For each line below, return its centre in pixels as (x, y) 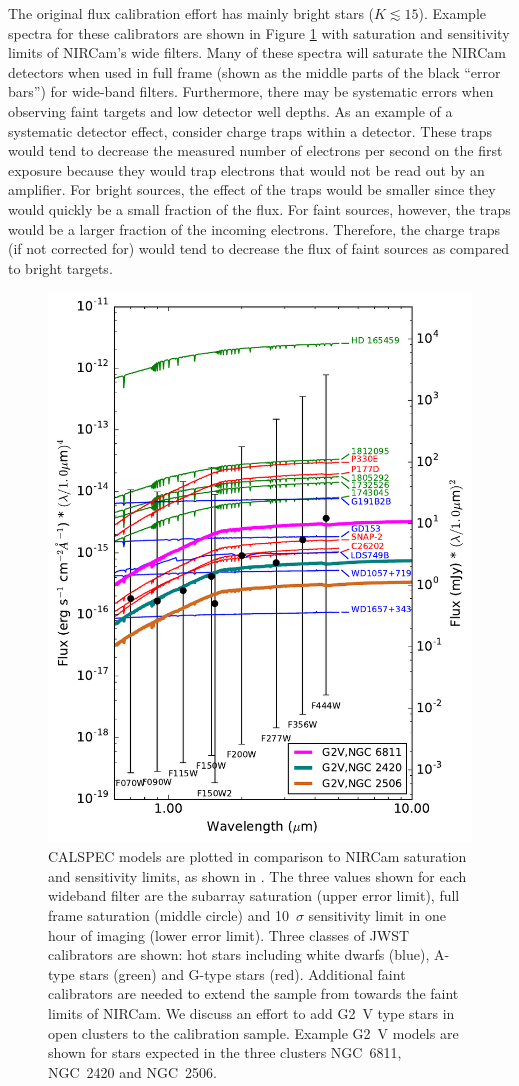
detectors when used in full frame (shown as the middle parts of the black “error (254, 71)
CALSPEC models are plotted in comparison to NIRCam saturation (257, 856)
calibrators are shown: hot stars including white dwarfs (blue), (239, 954)
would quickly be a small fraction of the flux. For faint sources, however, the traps (259, 208)
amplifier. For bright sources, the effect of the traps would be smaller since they (252, 189)
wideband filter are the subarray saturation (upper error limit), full (254, 895)
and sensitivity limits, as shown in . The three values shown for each (257, 875)
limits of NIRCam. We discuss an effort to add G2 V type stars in (251, 1012)
